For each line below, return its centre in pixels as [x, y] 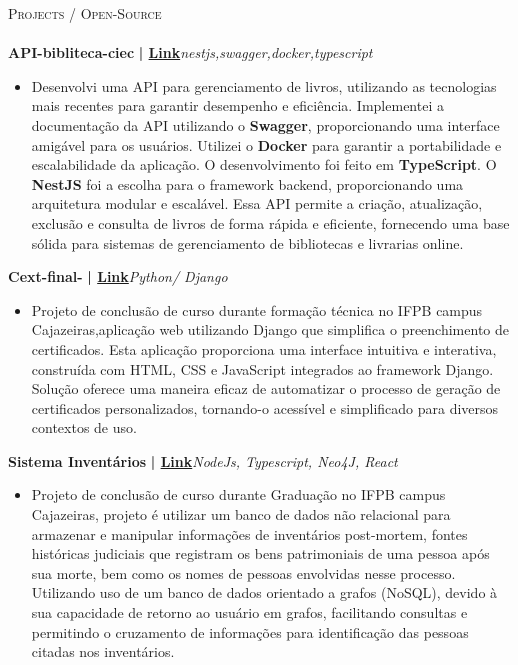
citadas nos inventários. [103, 651]
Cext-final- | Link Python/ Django [118, 276]
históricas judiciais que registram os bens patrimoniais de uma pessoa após [260, 553]
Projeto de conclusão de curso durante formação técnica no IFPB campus [257, 309]
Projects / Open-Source [85, 13]
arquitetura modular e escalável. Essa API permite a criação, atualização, [257, 203]
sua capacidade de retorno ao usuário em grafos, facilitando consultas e [249, 612]
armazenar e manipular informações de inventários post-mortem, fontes [249, 533]
